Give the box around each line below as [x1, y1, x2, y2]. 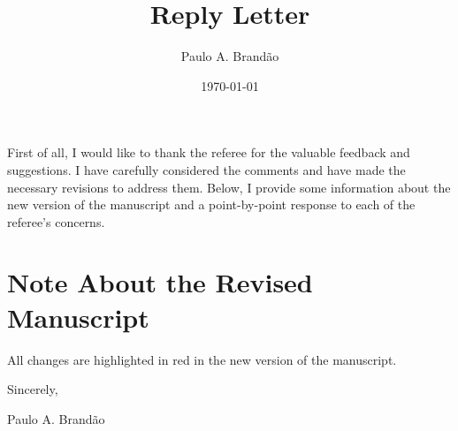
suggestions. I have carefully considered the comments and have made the [7, 160, 406, 178]
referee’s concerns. [7, 212, 105, 231]
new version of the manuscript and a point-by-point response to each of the [7, 195, 416, 214]
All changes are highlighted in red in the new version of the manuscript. [7, 350, 397, 368]
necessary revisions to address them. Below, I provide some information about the [7, 178, 451, 196]
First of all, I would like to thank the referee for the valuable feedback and [7, 143, 410, 162]
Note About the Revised [7, 264, 313, 300]
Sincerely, [7, 380, 58, 398]
